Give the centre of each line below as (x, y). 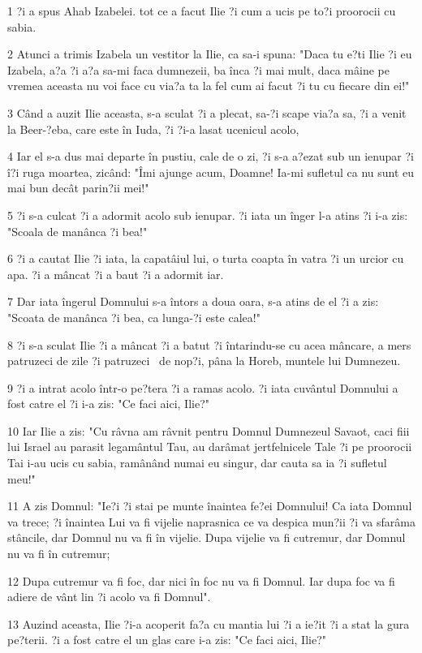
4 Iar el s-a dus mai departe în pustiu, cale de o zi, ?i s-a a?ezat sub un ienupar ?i (211, 156)
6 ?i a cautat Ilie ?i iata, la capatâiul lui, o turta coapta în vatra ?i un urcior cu (206, 258)
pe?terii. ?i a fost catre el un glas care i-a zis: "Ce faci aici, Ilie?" (167, 640)
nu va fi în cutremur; (59, 554)
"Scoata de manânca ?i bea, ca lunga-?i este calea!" (134, 317)
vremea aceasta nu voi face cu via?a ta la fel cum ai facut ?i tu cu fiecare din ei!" (209, 86)
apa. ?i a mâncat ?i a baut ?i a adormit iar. (116, 274)
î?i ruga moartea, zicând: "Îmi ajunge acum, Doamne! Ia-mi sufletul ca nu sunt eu (211, 172)
